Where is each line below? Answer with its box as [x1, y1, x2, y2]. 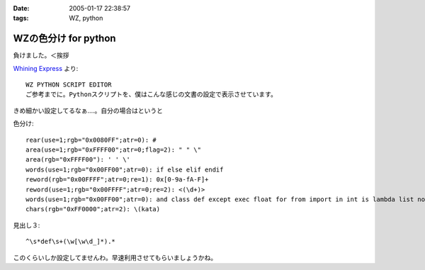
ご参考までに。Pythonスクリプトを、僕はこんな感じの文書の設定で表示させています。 [25, 91, 278, 99]
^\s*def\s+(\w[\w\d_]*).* [25, 237, 116, 246]
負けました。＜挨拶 [13, 51, 69, 60]
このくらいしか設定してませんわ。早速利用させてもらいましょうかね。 [13, 253, 217, 261]
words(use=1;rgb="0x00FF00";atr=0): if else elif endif [25, 165, 224, 174]
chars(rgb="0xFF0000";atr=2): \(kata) [25, 206, 161, 213]
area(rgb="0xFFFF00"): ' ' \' [25, 156, 131, 164]
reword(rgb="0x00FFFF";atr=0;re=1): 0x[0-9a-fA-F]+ [25, 176, 209, 184]
